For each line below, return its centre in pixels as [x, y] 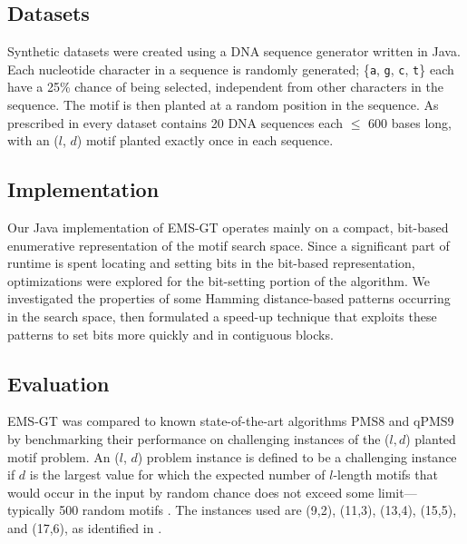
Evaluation [58, 383]
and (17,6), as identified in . [85, 527]
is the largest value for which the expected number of [177, 475]
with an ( [33, 140]
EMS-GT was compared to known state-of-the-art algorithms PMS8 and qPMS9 [231, 421]
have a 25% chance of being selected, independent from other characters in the [225, 87]
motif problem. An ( [63, 456]
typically [31, 510]
